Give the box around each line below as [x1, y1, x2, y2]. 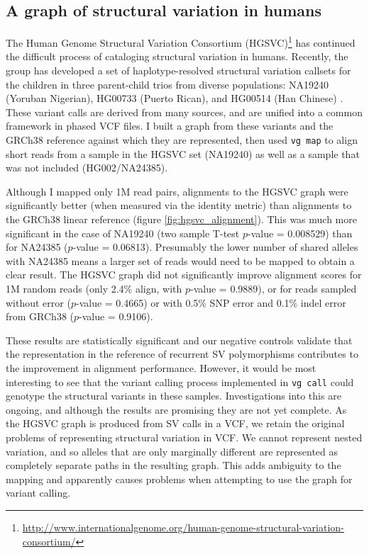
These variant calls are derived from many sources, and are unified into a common [6, 104, 363, 119]
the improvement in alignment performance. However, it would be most [6, 360, 316, 375]
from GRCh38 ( [6, 309, 74, 324]
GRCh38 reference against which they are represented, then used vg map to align [6, 132, 358, 147]
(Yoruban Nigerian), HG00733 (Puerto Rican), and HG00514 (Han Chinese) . [6, 91, 343, 106]
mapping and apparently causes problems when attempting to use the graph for [6, 471, 353, 486]
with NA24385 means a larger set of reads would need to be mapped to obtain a [6, 253, 355, 268]
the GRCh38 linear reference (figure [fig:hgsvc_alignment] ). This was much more [6, 212, 357, 227]
